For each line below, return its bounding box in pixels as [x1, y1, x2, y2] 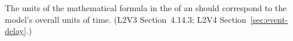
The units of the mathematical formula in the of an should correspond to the [5, 2, 287, 13]
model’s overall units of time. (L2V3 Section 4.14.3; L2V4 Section [5, 13, 246, 25]
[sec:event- [250, 13, 288, 25]
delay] [5, 25, 26, 37]
